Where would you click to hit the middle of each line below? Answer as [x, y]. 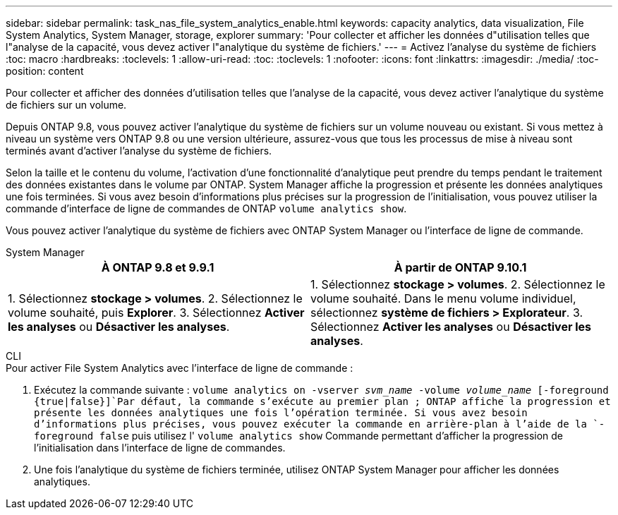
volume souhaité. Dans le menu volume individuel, [443, 298]
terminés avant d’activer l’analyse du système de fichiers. [139, 151]
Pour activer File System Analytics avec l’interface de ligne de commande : [180, 368]
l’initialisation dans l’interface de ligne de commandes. [160, 448]
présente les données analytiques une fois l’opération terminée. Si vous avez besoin [281, 413]
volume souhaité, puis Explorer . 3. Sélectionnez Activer [156, 313]
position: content [45, 71]
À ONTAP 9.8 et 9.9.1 [158, 267]
